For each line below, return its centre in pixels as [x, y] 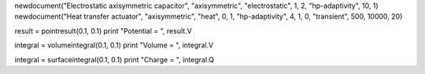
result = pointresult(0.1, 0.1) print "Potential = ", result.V [103, 30]
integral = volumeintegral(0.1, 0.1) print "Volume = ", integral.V [114, 45]
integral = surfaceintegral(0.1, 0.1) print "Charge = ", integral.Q [114, 59]
